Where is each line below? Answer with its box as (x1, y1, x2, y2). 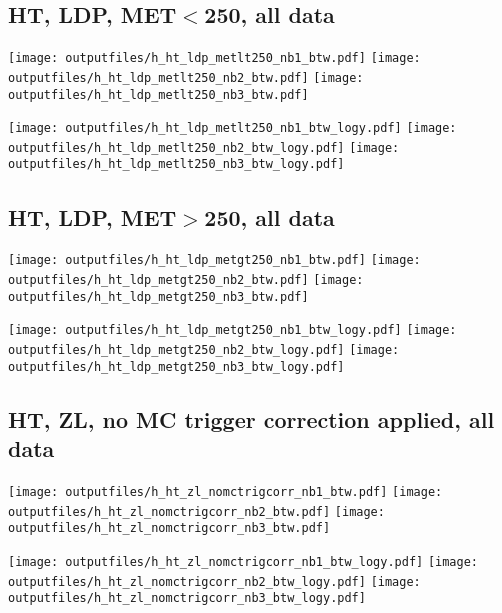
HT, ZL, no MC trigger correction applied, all (8, 403, 495, 434)
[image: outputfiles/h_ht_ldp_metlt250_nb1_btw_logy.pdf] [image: (8, 121, 457, 136)
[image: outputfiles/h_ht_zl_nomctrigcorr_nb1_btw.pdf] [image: (8, 484, 443, 499)
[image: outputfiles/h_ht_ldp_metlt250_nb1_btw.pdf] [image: (8, 51, 421, 66)
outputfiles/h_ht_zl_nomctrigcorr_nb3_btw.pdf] (8, 521, 331, 536)
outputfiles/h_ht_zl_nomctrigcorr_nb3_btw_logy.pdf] (8, 591, 366, 606)
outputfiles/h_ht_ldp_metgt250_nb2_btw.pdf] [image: (8, 273, 364, 287)
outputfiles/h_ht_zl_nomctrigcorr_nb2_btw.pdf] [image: (8, 504, 385, 519)
